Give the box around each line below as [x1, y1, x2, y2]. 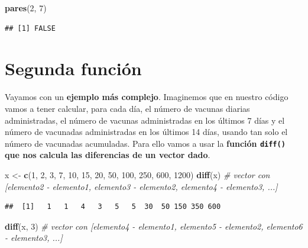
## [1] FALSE [5, 24, 56, 33]
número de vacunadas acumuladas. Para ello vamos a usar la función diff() [5, 137, 286, 149]
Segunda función [5, 56, 142, 80]
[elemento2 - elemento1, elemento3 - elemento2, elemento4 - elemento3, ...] [5, 180, 278, 192]
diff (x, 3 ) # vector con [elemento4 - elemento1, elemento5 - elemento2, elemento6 [5, 220, 303, 232]
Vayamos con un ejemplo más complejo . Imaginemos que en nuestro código [5, 91, 288, 103]
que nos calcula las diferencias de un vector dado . [5, 149, 210, 161]
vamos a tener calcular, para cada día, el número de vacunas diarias [5, 102, 250, 114]
